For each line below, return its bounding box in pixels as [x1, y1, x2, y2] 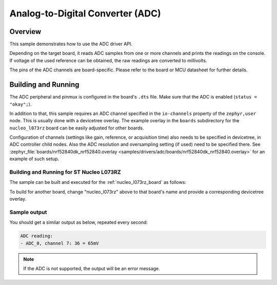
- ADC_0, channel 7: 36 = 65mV [20, 240, 100, 246]
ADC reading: [20, 233, 53, 239]
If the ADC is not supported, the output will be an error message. [23, 265, 160, 272]
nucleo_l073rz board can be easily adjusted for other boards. [9, 125, 144, 131]
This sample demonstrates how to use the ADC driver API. [9, 41, 133, 47]
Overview [9, 27, 42, 36]
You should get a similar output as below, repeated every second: [9, 219, 148, 225]
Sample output [9, 208, 47, 216]
